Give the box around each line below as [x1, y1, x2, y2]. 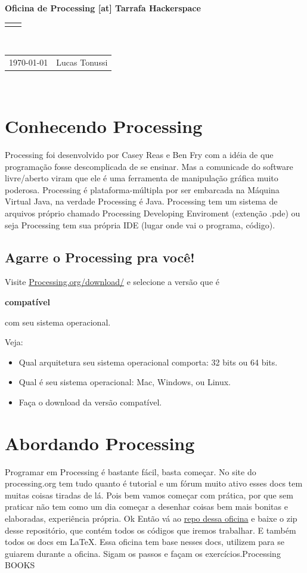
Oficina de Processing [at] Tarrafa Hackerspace [5, 2, 201, 14]
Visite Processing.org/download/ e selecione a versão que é [5, 275, 219, 288]
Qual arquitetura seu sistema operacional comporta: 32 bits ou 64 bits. [18, 355, 278, 368]
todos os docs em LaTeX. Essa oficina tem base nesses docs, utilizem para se [5, 535, 284, 548]
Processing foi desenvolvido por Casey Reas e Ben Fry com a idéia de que [5, 148, 274, 160]
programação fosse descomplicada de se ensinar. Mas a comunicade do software [5, 160, 293, 172]
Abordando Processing [5, 430, 195, 455]
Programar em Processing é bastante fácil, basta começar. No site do [5, 465, 256, 478]
